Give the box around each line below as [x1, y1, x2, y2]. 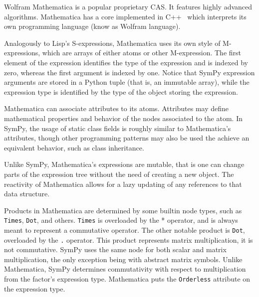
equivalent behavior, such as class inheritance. [4, 142, 144, 152]
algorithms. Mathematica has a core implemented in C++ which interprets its [4, 11, 247, 21]
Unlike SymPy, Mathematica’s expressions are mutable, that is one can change [4, 159, 245, 169]
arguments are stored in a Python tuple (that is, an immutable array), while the [4, 77, 250, 87]
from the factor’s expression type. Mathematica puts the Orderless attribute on [4, 274, 251, 284]
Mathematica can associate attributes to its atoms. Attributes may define [4, 103, 229, 114]
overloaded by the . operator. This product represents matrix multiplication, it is [4, 234, 253, 245]
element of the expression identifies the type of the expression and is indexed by [4, 57, 248, 67]
